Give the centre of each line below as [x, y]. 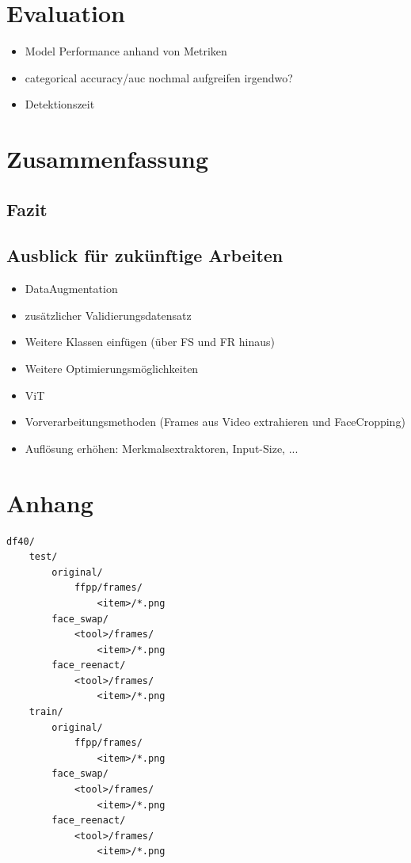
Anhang [50, 502]
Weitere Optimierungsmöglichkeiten [112, 369]
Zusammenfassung [108, 159]
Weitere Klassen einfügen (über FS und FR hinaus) [150, 342]
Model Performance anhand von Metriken [126, 51]
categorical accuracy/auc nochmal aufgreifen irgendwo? [159, 77]
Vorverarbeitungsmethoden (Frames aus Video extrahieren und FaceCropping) [215, 422]
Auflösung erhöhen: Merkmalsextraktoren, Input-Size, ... [162, 448]
